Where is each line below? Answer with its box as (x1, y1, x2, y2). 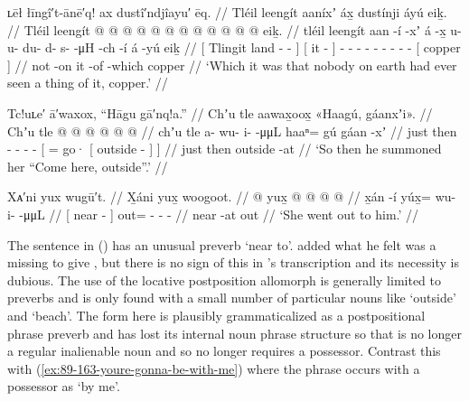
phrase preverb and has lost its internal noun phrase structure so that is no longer (7, 323, 463, 342)
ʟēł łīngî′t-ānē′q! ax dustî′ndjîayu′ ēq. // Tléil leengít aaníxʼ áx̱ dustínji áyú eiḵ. (7, 3, 447, 21)
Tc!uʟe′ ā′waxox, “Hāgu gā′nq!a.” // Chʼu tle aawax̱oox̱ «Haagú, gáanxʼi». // (7, 103, 433, 122)
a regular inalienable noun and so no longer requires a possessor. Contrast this (7, 341, 441, 360)
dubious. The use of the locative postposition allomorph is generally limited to (7, 270, 441, 289)
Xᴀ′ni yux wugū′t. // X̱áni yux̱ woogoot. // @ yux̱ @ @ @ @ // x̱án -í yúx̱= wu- (7, 187, 456, 206)
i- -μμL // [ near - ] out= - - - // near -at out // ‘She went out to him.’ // (7, 204, 419, 223)
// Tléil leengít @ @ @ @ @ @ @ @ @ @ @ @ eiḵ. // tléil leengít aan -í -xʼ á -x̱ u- (7, 20, 462, 39)
